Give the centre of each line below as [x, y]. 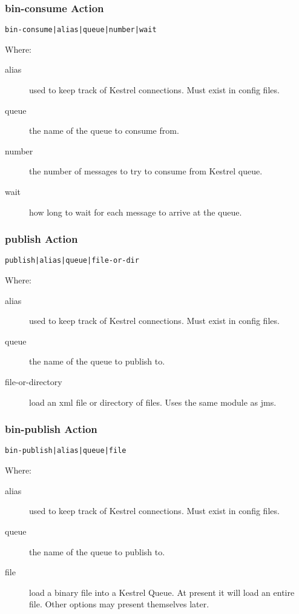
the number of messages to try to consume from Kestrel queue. [146, 171]
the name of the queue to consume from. [104, 130]
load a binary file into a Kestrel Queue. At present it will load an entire [162, 592]
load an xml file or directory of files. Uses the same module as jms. [153, 402]
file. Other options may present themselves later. [119, 604]
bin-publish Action [51, 429]
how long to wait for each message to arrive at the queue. [136, 212]
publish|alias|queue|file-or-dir [72, 261]
